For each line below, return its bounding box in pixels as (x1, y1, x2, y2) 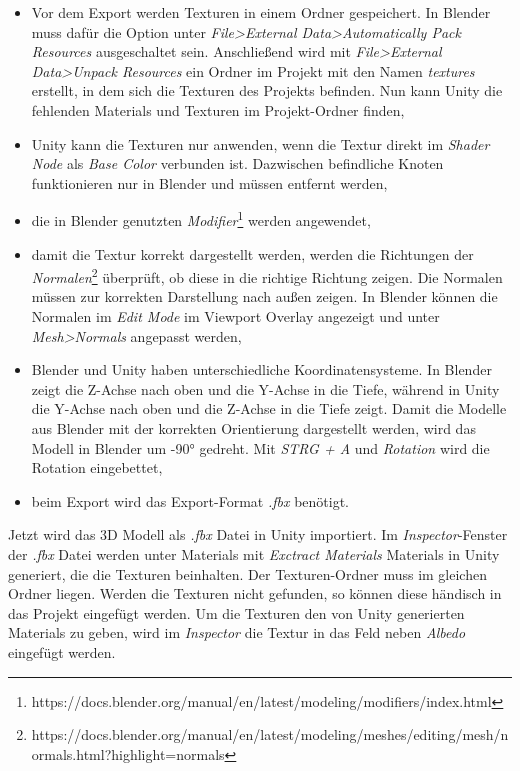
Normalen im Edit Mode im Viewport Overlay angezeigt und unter (31, 306, 440, 327)
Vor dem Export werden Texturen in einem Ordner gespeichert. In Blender (31, 2, 491, 22)
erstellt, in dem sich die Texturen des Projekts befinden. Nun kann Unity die (31, 80, 503, 101)
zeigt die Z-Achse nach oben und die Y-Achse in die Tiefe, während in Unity (31, 378, 500, 399)
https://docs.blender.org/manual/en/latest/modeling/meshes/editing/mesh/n (31, 724, 509, 745)
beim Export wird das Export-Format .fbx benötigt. (31, 490, 349, 511)
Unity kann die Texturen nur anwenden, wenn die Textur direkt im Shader (31, 133, 490, 154)
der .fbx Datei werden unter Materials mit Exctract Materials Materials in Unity (8, 543, 500, 564)
